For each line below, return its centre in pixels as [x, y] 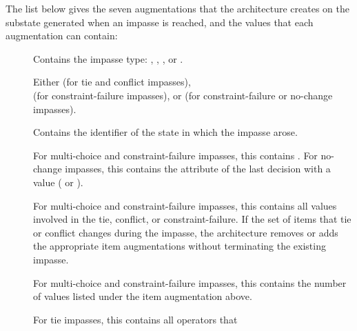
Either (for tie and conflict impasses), [112, 82]
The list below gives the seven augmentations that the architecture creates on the [177, 8]
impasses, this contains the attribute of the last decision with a [198, 169]
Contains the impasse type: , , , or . [108, 58]
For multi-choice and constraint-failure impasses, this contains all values [185, 205]
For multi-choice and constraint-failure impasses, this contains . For [175, 155]
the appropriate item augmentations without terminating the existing [180, 246]
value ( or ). [58, 182]
